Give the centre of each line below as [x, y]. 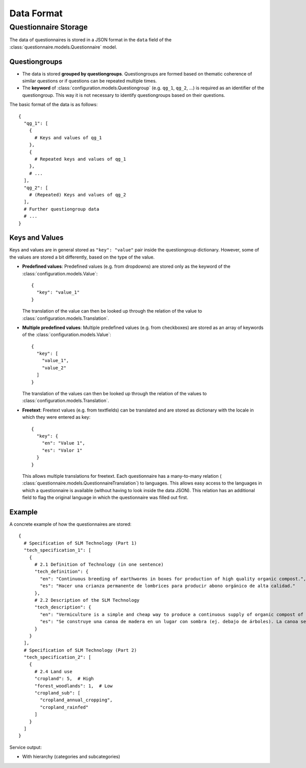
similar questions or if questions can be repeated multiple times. [90, 81]
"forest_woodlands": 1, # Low [74, 686]
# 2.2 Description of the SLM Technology [87, 600]
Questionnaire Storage [49, 27]
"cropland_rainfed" [64, 707]
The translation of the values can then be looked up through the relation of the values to [114, 394]
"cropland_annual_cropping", [76, 700]
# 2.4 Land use [53, 671]
